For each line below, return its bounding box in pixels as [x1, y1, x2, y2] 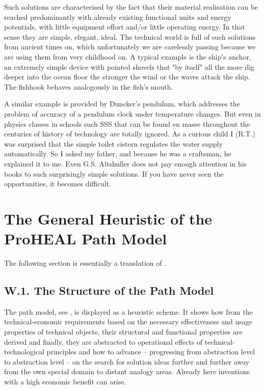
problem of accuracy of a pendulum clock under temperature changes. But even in [4, 108, 261, 119]
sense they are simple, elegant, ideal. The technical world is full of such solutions [4, 31, 256, 42]
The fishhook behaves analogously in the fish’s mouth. [4, 81, 173, 92]
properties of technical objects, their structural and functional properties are [4, 326, 243, 337]
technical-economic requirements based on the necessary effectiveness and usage [4, 316, 253, 327]
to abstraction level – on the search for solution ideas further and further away [4, 356, 250, 367]
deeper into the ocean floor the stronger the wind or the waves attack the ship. [4, 71, 250, 82]
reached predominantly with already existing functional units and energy [4, 11, 231, 22]
